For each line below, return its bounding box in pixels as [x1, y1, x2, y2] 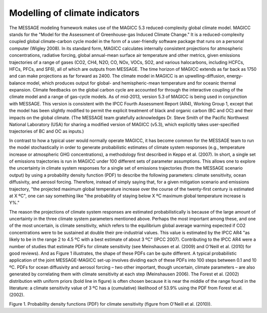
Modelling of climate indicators [9, 7, 140, 18]
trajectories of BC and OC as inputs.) [9, 129, 84, 134]
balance [9, 80, 26, 86]
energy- [226, 73, 243, 79]
